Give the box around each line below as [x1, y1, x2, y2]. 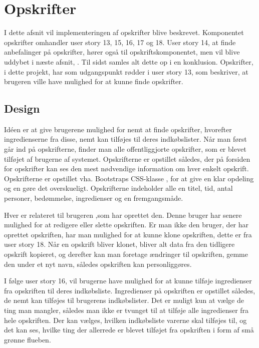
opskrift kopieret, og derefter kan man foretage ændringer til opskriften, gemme [4, 249, 248, 259]
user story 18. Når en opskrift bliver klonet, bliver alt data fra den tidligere [4, 239, 235, 249]
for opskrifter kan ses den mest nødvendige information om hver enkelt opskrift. [4, 163, 249, 174]
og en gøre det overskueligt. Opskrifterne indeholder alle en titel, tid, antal [4, 183, 233, 193]
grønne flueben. [4, 334, 51, 344]
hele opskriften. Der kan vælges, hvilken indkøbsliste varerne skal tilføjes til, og [4, 314, 247, 325]
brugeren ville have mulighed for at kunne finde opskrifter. [4, 76, 183, 87]
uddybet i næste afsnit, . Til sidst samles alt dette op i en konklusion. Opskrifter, [4, 56, 253, 67]
